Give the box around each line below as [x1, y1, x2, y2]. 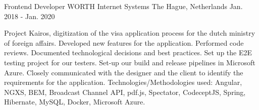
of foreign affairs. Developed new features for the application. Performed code [4, 37, 244, 48]
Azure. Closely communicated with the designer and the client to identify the [4, 67, 243, 77]
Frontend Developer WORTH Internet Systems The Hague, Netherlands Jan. [4, 1, 243, 11]
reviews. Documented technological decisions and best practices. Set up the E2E [4, 47, 252, 58]
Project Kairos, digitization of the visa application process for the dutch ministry [4, 28, 255, 38]
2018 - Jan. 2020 [4, 11, 55, 21]
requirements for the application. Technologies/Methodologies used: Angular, [4, 77, 242, 87]
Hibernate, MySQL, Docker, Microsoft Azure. [4, 96, 145, 107]
